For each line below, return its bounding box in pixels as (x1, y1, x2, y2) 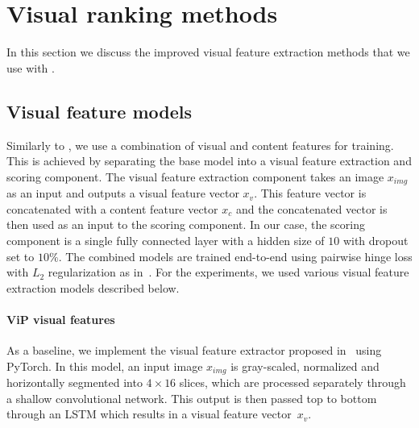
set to (6, 247, 35, 264)
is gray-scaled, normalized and (230, 357, 380, 374)
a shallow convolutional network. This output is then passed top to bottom (6, 389, 377, 406)
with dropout (342, 231, 409, 248)
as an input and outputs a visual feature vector (6, 185, 239, 202)
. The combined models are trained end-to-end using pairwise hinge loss (58, 247, 413, 264)
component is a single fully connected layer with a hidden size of (6, 231, 325, 248)
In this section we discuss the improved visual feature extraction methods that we (6, 44, 410, 60)
